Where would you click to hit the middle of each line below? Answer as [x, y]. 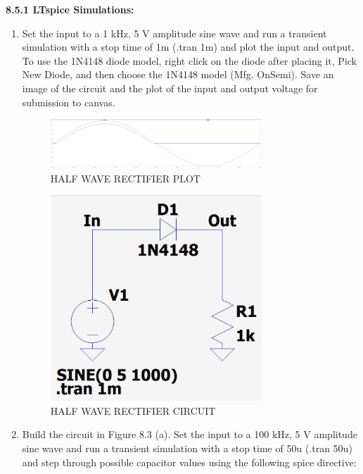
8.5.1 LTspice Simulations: [70, 9]
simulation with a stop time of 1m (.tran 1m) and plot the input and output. [188, 47]
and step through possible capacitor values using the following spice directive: [189, 462]
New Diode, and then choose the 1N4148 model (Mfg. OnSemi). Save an [178, 74]
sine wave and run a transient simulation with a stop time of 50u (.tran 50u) [187, 448]
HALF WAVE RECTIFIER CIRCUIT [133, 410]
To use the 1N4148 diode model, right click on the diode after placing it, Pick [189, 60]
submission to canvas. [69, 102]
